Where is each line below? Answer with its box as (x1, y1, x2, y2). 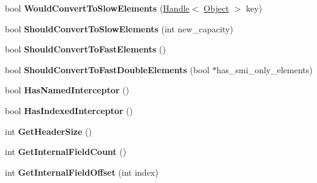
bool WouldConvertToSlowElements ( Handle (5, 2, 190, 14)
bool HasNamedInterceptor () (5, 84, 129, 96)
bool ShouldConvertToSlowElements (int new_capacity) (5, 22, 233, 35)
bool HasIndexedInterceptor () (5, 104, 133, 117)
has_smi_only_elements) (216, 63, 313, 76)
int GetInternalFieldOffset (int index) (5, 165, 158, 178)
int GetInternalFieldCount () (5, 145, 127, 158)
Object (203, 2, 229, 14)
